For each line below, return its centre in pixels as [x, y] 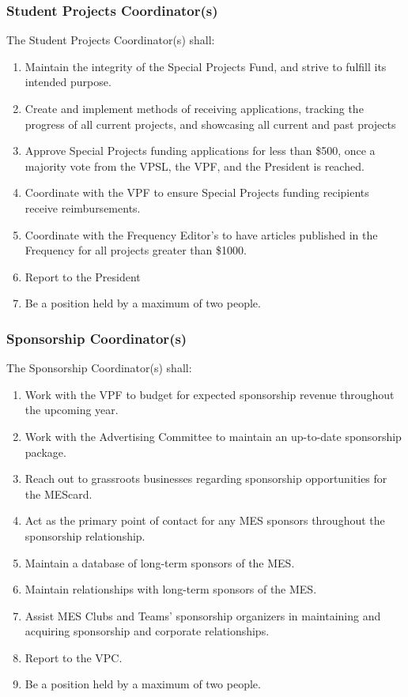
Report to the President [83, 276]
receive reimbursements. [83, 207]
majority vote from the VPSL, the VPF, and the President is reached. [195, 166]
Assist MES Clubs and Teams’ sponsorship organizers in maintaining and [203, 615]
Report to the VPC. [74, 657]
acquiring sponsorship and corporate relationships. [147, 631]
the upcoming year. [72, 410]
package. [45, 452]
